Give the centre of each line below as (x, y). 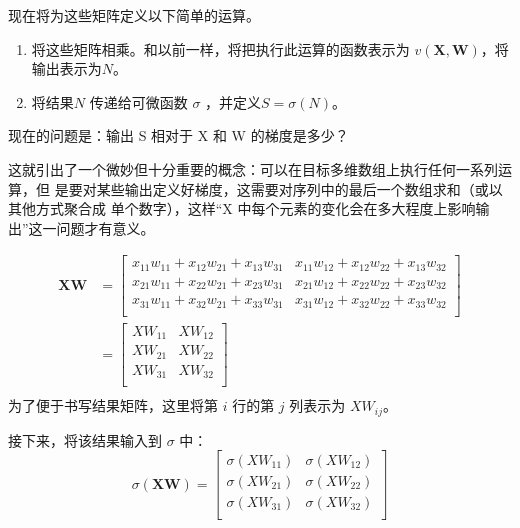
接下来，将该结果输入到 (85, 439)
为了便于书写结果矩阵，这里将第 (113, 405)
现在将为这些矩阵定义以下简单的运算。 (134, 15)
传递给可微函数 (138, 101)
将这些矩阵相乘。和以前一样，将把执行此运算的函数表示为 (220, 48)
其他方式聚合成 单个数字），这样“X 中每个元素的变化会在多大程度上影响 (242, 208)
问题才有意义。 (105, 227)
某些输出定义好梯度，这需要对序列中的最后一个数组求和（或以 (299, 188)
